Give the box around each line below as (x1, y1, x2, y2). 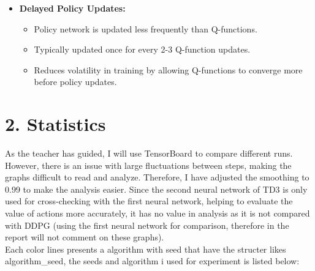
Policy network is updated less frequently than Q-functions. (34, 22, 257, 35)
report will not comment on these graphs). (5, 231, 164, 243)
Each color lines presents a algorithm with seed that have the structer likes (5, 242, 286, 255)
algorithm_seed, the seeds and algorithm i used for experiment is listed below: (5, 254, 300, 267)
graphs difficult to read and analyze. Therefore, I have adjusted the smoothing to (5, 171, 309, 184)
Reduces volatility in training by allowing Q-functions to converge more (34, 63, 303, 76)
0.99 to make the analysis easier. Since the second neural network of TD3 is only (5, 182, 308, 195)
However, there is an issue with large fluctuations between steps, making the (5, 158, 292, 171)
